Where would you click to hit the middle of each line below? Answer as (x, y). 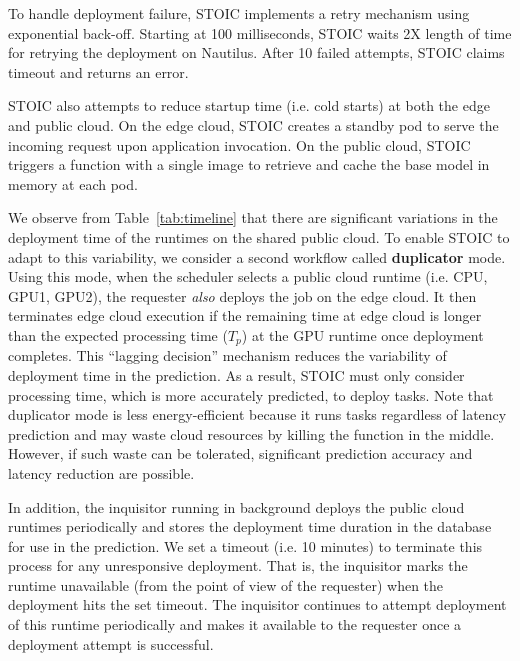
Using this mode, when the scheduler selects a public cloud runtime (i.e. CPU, (248, 276)
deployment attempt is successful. (111, 643)
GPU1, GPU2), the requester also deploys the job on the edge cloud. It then (242, 295)
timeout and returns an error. (98, 71)
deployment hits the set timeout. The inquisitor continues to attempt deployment (257, 604)
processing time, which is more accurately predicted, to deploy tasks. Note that (251, 394)
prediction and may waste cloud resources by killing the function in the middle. (251, 433)
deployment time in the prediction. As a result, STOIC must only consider (236, 374)
